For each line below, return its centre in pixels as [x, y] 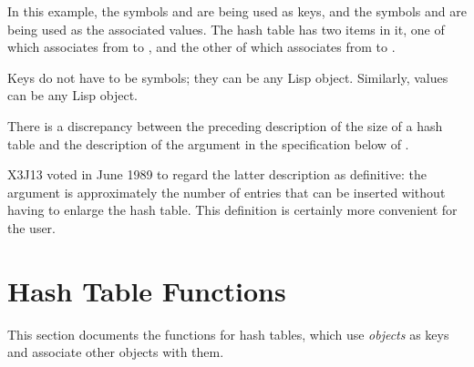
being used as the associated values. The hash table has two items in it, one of [226, 29]
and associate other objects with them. [116, 352]
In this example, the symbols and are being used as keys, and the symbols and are [237, 11]
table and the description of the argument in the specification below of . [208, 143]
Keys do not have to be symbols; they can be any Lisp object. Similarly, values [228, 77]
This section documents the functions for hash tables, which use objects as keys [228, 334]
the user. [32, 227]
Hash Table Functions [147, 290]
